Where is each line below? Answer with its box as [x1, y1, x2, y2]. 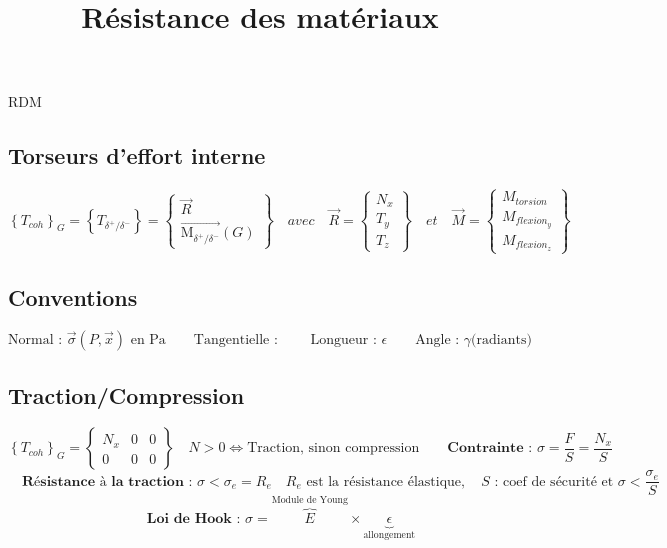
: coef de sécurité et [494, 474, 614, 489]
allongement [363, 529, 416, 540]
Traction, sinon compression [247, 441, 420, 456]
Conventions [8, 282, 138, 313]
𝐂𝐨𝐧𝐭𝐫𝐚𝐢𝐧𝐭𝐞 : [447, 441, 533, 456]
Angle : [415, 333, 460, 348]
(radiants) [471, 333, 532, 348]
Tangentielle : [193, 333, 278, 348]
